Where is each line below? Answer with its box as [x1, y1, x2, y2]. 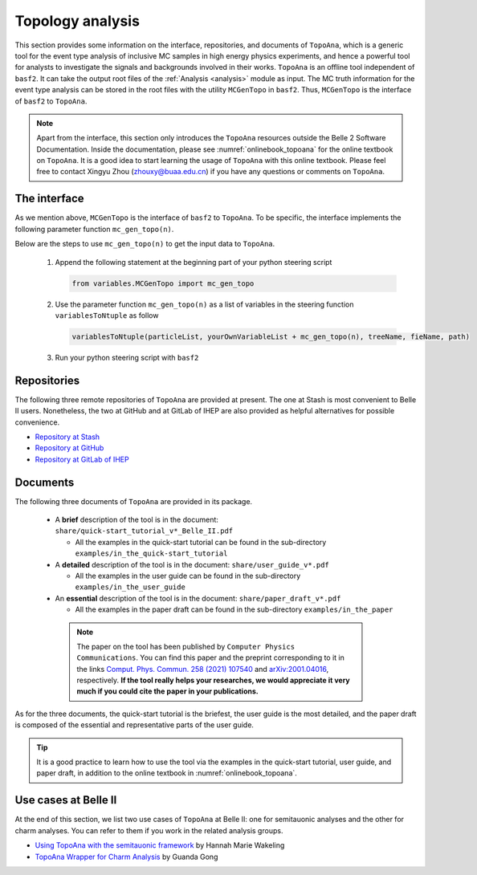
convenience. [14, 417, 60, 427]
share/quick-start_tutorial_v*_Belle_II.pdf [55, 527, 234, 535]
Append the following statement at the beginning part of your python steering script [55, 257, 332, 267]
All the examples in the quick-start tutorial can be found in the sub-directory [75, 537, 327, 547]
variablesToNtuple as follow [55, 310, 159, 320]
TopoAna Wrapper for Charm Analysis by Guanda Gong [35, 852, 218, 861]
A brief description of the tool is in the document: [55, 515, 218, 525]
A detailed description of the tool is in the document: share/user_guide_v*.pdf [55, 560, 329, 569]
